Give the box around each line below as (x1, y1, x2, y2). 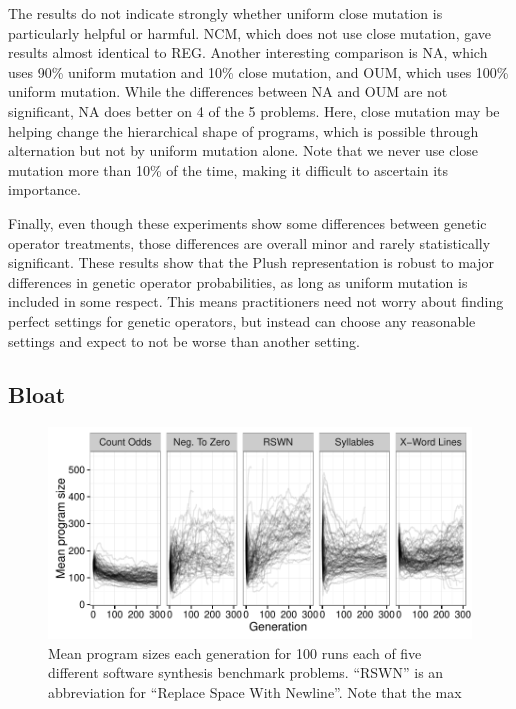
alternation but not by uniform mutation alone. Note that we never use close (8, 140, 479, 161)
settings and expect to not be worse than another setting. (8, 330, 360, 351)
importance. (8, 179, 81, 200)
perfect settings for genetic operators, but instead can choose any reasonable (8, 310, 476, 331)
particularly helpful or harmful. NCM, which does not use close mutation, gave (8, 22, 492, 43)
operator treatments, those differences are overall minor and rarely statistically (8, 232, 491, 253)
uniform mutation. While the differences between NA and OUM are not (8, 81, 448, 102)
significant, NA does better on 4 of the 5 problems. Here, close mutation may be (8, 100, 500, 121)
